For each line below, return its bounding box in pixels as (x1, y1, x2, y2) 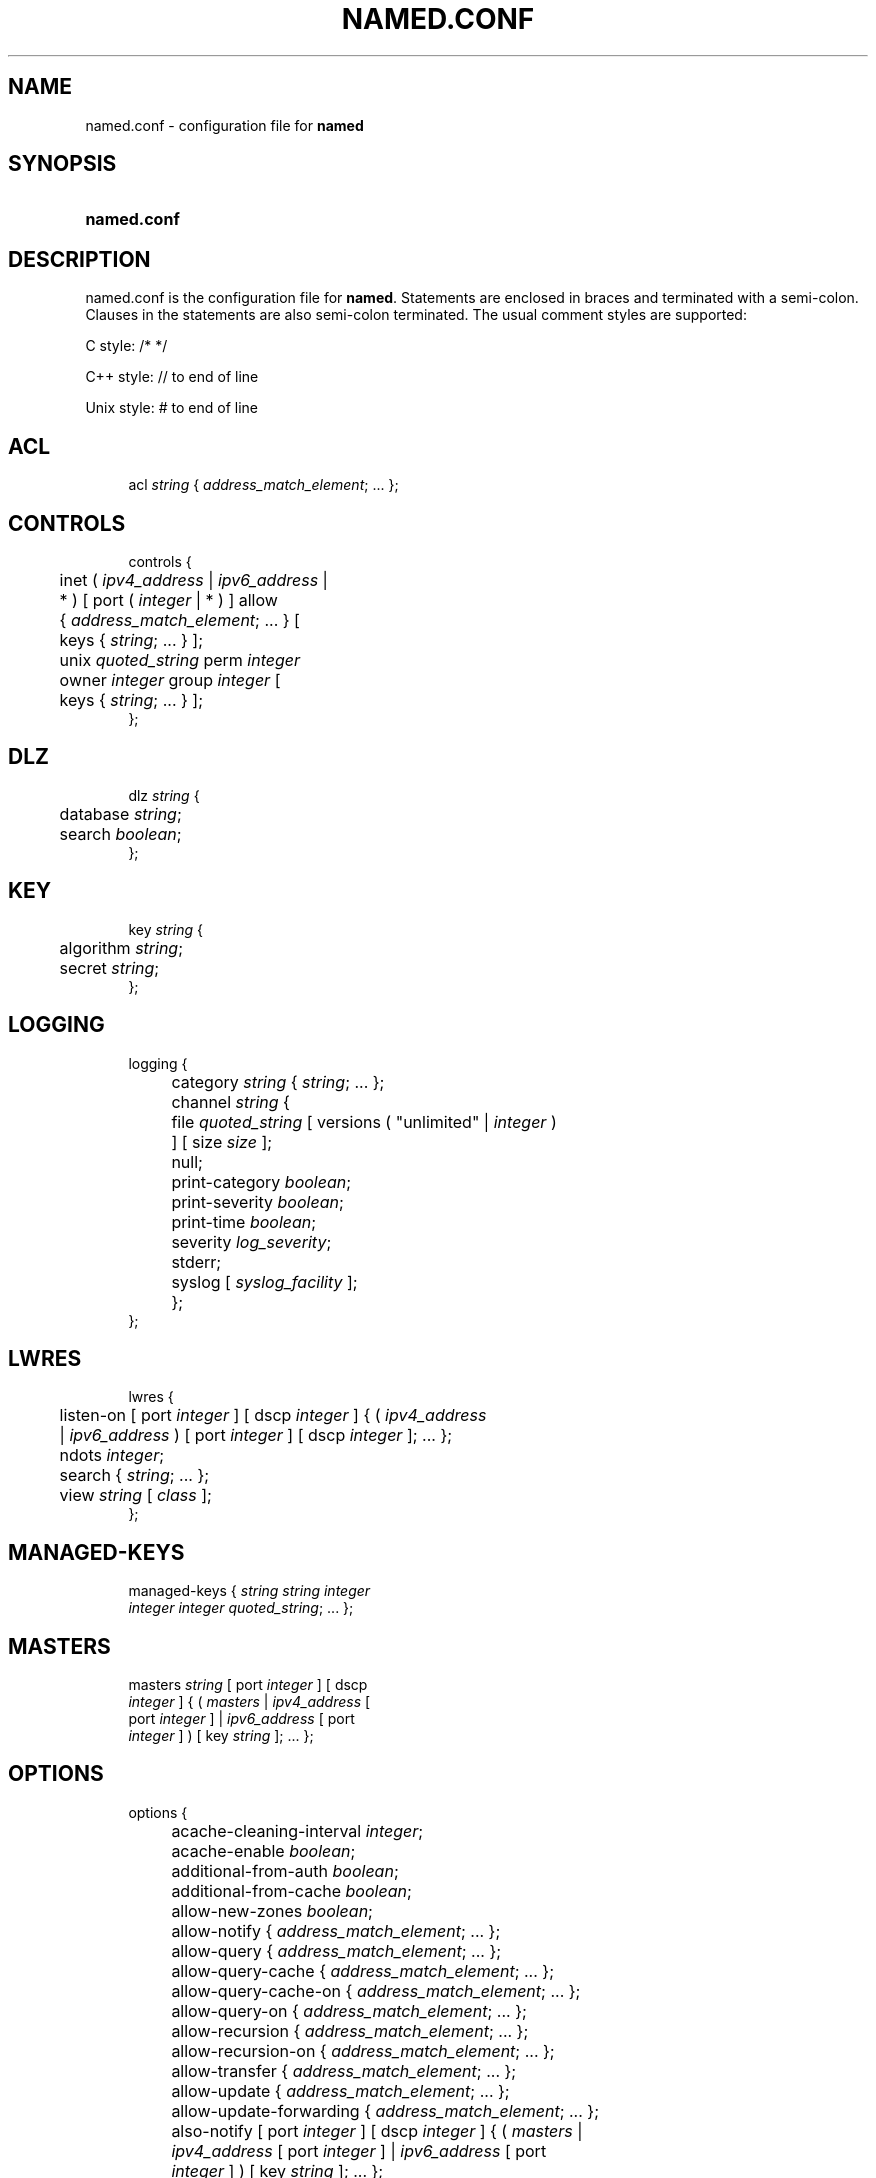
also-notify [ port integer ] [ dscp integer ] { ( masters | (171, 2120, 583, 2141)
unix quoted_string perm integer (59, 649, 301, 670)
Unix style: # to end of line (85, 399, 259, 417)
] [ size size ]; (171, 1131, 273, 1152)
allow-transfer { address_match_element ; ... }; (171, 2060, 517, 2081)
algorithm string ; (59, 937, 183, 958)
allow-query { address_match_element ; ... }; (171, 1940, 502, 1961)
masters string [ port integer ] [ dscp (128, 1676, 368, 1694)
